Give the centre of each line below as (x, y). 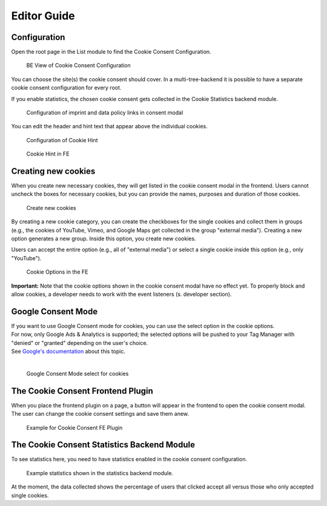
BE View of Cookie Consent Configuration (78, 65)
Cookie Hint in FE (48, 154)
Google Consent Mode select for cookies (78, 373)
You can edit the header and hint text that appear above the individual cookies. (110, 126)
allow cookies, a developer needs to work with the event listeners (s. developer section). (121, 294)
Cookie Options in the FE (57, 272)
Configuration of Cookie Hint (62, 140)
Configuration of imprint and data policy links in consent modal (105, 113)
